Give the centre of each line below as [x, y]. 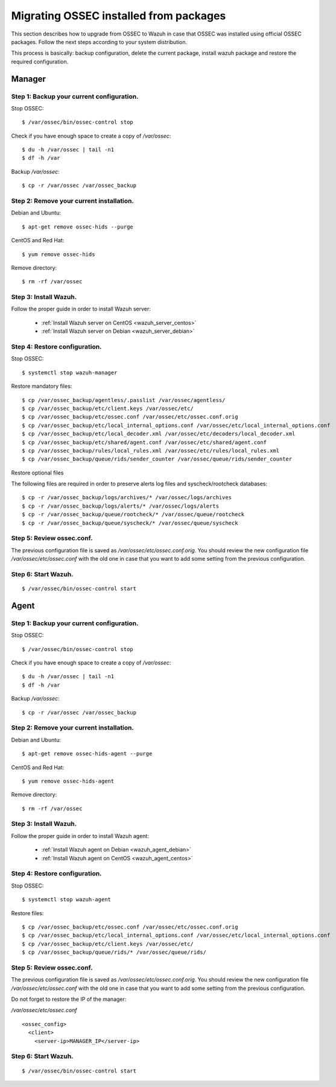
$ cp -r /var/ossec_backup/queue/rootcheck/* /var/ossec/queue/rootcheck [133, 515]
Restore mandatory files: [42, 386]
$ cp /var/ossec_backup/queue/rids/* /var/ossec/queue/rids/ [114, 952]
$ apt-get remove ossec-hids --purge [78, 227]
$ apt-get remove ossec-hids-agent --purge [87, 754]
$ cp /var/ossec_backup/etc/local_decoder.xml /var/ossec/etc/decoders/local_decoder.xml [159, 434]
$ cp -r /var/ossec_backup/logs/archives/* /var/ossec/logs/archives [127, 498]
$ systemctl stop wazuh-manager [70, 373]
